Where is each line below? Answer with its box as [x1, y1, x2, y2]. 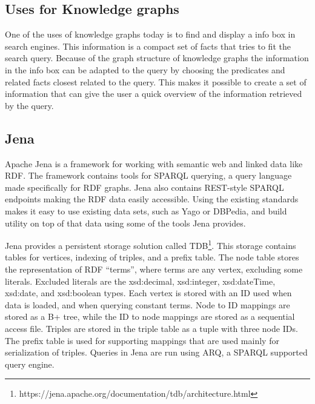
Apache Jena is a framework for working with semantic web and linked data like [5, 157, 303, 170]
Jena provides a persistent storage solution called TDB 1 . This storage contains [5, 237, 296, 251]
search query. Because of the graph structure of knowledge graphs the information [5, 51, 309, 64]
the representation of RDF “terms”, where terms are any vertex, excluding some [5, 262, 303, 275]
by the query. [5, 99, 54, 111]
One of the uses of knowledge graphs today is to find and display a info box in [5, 28, 296, 41]
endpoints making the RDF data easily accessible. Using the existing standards [5, 193, 299, 205]
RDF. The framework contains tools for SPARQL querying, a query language [5, 169, 292, 182]
